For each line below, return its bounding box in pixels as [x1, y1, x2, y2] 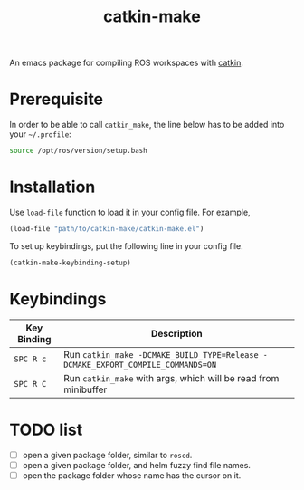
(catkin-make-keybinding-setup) [9, 258, 131, 267]
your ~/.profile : [9, 129, 72, 139]
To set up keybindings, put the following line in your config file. [9, 240, 243, 251]
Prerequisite [9, 89, 104, 110]
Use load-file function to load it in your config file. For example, [9, 207, 251, 217]
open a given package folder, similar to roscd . [22, 449, 193, 460]
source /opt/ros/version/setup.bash [9, 147, 147, 156]
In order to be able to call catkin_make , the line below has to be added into [9, 120, 285, 130]
